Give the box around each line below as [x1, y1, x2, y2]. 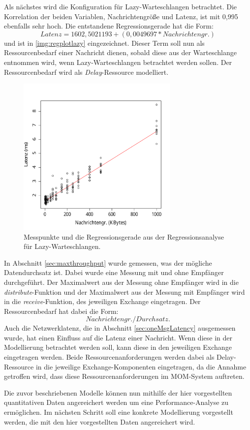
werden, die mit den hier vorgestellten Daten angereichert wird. [4, 416, 195, 427]
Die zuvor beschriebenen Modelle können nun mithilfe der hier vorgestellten [4, 387, 232, 398]
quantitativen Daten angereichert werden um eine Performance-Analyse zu [4, 397, 229, 407]
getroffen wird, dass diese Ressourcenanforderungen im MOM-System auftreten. [4, 371, 245, 381]
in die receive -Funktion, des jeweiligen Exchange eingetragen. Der [4, 296, 201, 307]
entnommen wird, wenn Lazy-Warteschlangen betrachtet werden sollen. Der [4, 57, 232, 67]
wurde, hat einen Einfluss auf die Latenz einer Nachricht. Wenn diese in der [4, 332, 232, 342]
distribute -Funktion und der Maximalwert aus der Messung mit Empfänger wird [4, 286, 245, 297]
